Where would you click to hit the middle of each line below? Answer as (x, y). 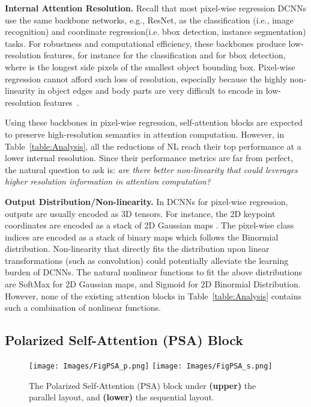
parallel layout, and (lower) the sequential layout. (122, 397)
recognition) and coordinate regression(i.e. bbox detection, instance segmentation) (155, 32)
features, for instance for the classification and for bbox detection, (165, 55)
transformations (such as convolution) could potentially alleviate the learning (147, 260)
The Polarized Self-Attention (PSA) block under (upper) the (143, 385)
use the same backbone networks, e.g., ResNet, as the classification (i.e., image (149, 20)
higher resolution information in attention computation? (108, 181)
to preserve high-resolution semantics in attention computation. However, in (145, 134)
